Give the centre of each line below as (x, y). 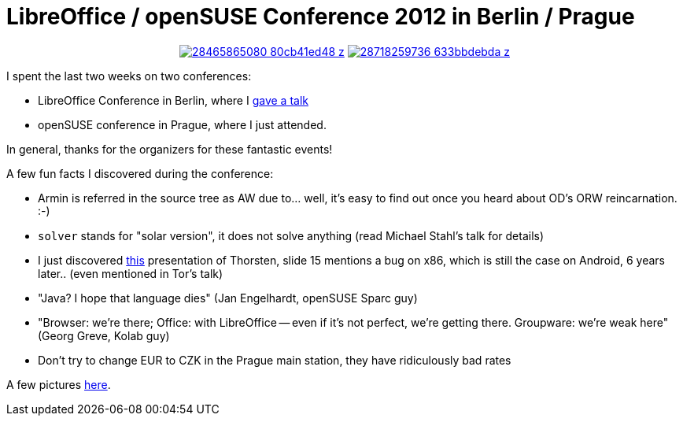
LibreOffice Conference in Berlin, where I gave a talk (173, 100)
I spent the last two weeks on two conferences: (129, 76)
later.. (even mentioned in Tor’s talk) (131, 273)
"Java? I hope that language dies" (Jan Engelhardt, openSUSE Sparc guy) (228, 298)
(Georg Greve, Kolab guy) (104, 335)
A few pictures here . (59, 384)
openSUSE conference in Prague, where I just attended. (182, 124)
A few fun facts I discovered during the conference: (140, 173)
